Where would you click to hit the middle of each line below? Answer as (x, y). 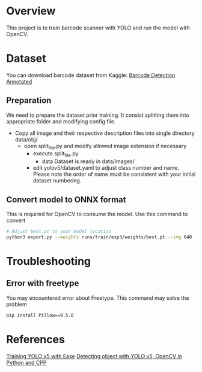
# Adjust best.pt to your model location (59, 232)
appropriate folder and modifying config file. (61, 121)
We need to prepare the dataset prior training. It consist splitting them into (98, 115)
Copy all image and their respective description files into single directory (105, 133)
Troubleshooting (49, 262)
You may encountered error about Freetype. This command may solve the (98, 298)
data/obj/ (26, 139)
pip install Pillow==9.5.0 (40, 315)
